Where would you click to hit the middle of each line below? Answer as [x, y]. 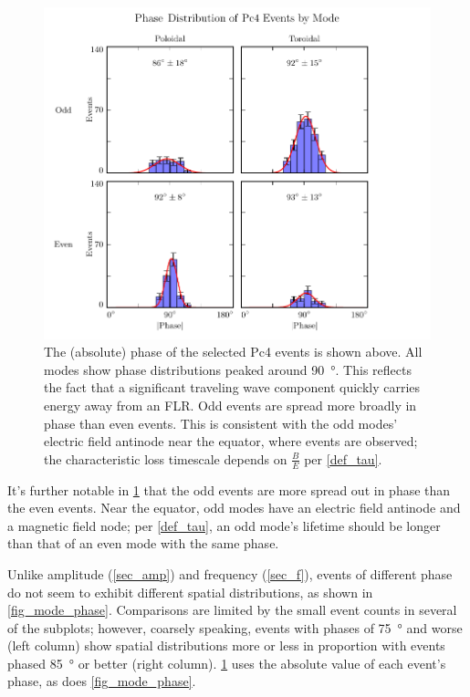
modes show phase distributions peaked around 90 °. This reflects [228, 369]
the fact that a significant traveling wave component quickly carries [232, 387]
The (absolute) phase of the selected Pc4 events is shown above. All [233, 352]
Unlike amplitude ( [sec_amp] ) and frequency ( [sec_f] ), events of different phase [230, 573]
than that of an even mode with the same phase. [143, 543]
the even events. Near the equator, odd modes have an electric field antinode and [234, 508]
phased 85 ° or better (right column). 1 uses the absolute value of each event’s [227, 663]
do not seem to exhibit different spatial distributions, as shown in [190, 592]
